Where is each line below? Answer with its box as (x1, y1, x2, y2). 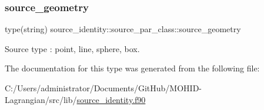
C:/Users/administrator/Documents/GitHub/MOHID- (5, 82, 202, 94)
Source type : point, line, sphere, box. (5, 42, 140, 54)
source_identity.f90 (76, 93, 146, 105)
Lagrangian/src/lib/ (5, 93, 77, 105)
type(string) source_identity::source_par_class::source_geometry (5, 23, 241, 35)
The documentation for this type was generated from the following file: (5, 62, 260, 74)
